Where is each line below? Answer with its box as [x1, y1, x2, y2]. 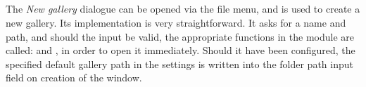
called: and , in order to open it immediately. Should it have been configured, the [6, 43, 355, 58]
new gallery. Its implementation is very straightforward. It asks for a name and [6, 15, 346, 29]
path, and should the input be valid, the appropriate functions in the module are [6, 29, 355, 43]
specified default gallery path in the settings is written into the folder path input [6, 56, 353, 71]
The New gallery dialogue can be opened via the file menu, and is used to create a [6, 1, 360, 16]
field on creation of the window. [6, 70, 142, 85]
